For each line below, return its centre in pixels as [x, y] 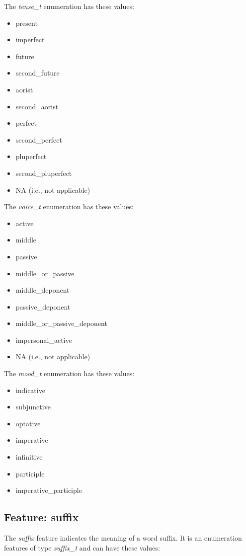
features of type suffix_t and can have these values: [82, 547]
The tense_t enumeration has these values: [69, 6]
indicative [30, 390]
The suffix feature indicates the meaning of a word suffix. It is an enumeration [123, 538]
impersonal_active [44, 340]
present [27, 23]
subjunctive [33, 407]
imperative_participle [49, 490]
